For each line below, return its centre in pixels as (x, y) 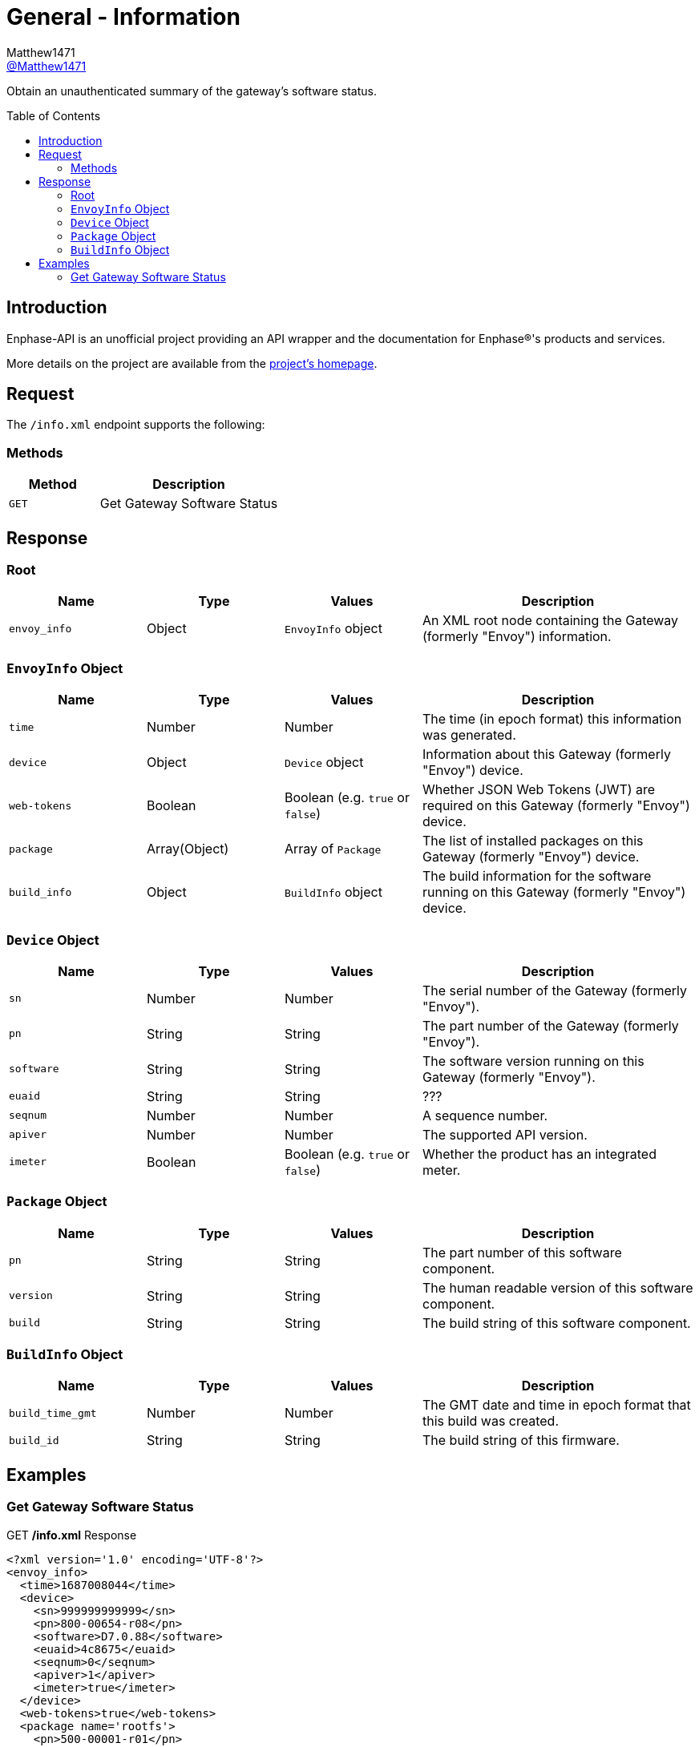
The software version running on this (533, 1061)
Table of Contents (54, 115)
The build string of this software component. (557, 1323)
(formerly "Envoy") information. (517, 637)
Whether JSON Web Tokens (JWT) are (539, 790)
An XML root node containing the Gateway (551, 621)
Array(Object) (188, 849)
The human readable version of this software (558, 1287)
